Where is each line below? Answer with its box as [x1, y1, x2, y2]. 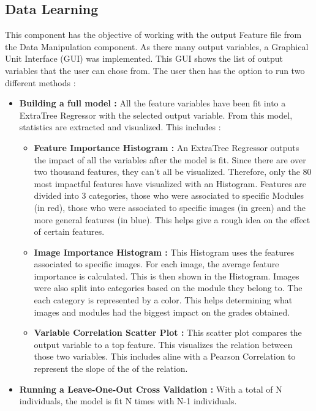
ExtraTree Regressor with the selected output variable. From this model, [19, 108, 293, 121]
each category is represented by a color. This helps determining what [34, 294, 293, 306]
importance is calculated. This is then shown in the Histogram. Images [34, 269, 299, 282]
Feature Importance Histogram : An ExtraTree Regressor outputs [34, 141, 299, 154]
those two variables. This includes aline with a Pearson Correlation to [34, 350, 296, 363]
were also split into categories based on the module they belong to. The [34, 281, 303, 294]
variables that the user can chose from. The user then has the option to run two [5, 64, 305, 76]
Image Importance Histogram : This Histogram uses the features [34, 245, 295, 258]
